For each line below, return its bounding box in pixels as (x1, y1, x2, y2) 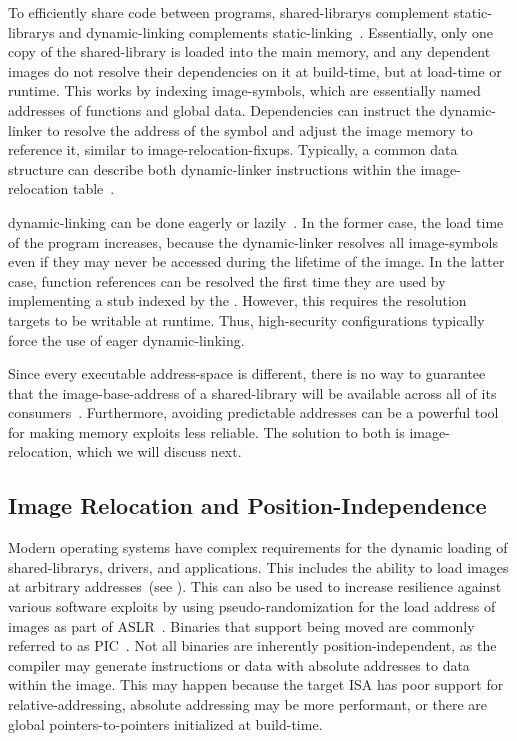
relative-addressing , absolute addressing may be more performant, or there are (8, 694, 488, 715)
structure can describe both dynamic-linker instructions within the (8, 158, 416, 179)
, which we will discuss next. (68, 441, 242, 462)
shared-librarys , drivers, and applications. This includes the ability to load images (8, 556, 509, 577)
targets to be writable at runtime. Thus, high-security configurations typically (8, 309, 485, 330)
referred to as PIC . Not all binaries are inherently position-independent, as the (8, 635, 497, 656)
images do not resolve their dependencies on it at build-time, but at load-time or (8, 60, 502, 81)
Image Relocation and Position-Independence (8, 490, 487, 521)
